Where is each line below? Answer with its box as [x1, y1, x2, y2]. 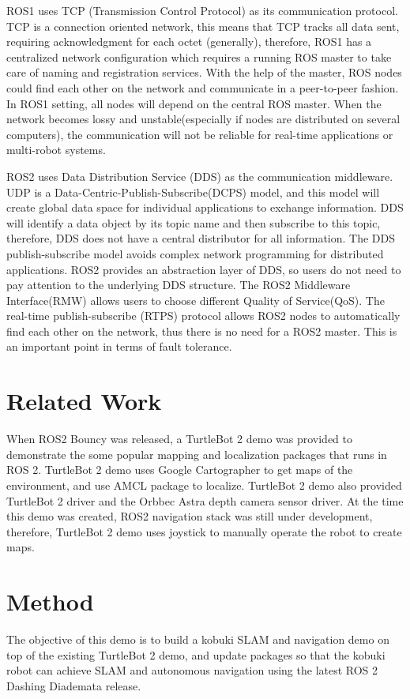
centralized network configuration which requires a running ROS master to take [6, 48, 392, 65]
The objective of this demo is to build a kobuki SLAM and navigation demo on [6, 631, 389, 648]
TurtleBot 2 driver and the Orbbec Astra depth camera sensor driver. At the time [6, 492, 404, 509]
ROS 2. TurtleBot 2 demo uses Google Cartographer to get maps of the [6, 461, 353, 478]
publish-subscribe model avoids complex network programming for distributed [6, 245, 384, 261]
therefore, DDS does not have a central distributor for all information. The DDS [6, 230, 396, 246]
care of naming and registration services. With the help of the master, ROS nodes [6, 64, 402, 81]
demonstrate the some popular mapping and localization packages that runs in [6, 445, 387, 462]
